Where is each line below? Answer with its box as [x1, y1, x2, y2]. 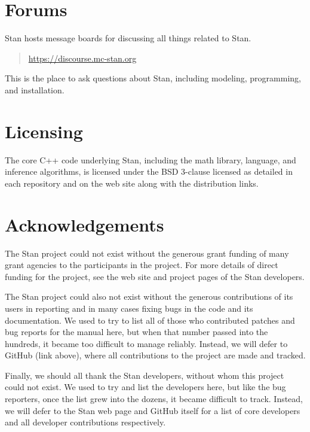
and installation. [5, 83, 65, 96]
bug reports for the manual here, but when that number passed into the [5, 325, 268, 338]
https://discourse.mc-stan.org [28, 51, 137, 64]
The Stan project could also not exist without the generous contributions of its [5, 290, 293, 303]
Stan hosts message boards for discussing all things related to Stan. [5, 32, 251, 44]
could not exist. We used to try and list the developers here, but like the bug [5, 381, 286, 393]
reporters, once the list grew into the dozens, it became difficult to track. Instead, [5, 393, 303, 405]
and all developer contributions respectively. [5, 416, 166, 428]
